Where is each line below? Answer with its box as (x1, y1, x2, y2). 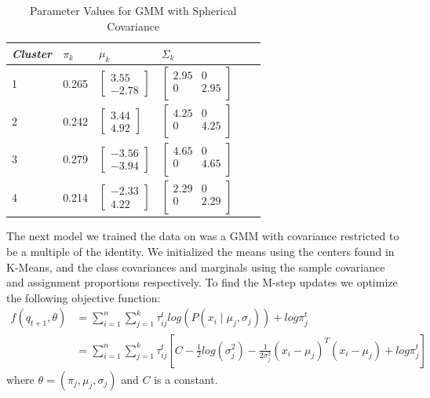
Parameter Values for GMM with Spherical (30, 2, 237, 18)
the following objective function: (6, 289, 161, 305)
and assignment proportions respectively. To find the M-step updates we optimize (6, 274, 398, 290)
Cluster (12, 45, 53, 61)
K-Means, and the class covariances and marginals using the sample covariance (6, 258, 385, 275)
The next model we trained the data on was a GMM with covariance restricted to (6, 228, 399, 244)
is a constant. (154, 371, 218, 387)
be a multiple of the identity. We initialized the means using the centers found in (6, 243, 395, 260)
